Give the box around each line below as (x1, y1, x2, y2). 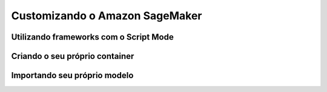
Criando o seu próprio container (11, 51, 134, 61)
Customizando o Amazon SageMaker (11, 9, 202, 22)
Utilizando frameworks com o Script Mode (11, 32, 174, 42)
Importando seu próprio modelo (11, 70, 134, 81)
